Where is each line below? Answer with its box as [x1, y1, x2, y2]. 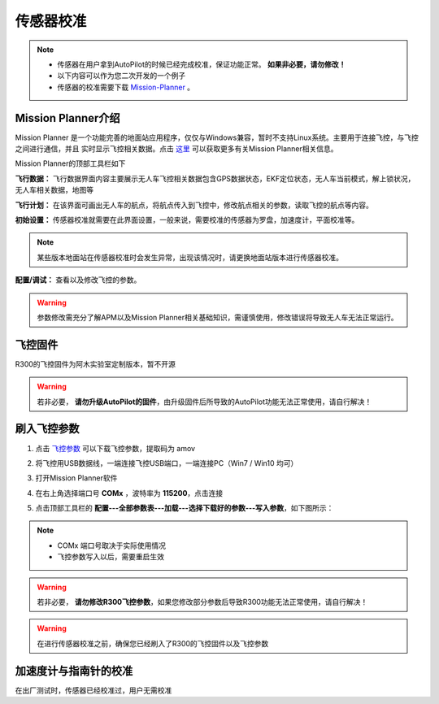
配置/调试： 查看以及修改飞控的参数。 [15, 275, 141, 285]
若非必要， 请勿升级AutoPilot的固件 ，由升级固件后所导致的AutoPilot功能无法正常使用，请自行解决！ [37, 397, 372, 406]
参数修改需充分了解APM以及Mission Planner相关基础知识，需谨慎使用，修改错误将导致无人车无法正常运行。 [37, 312, 398, 322]
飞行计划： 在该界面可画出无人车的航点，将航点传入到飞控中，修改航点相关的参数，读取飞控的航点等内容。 [15, 200, 373, 210]
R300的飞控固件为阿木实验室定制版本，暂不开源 [15, 359, 176, 369]
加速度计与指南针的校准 [15, 663, 133, 678]
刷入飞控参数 [15, 422, 80, 436]
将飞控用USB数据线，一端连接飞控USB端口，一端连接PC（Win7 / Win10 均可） [35, 458, 298, 467]
